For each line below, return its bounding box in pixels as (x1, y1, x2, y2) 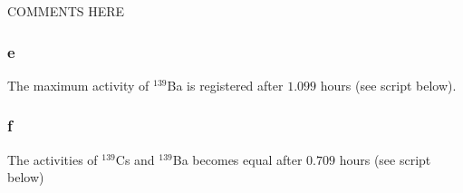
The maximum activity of (7, 75, 150, 94)
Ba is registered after (167, 75, 284, 94)
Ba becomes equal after (172, 150, 303, 169)
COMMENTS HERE (7, 2, 125, 20)
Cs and (115, 150, 155, 169)
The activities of (7, 150, 98, 169)
